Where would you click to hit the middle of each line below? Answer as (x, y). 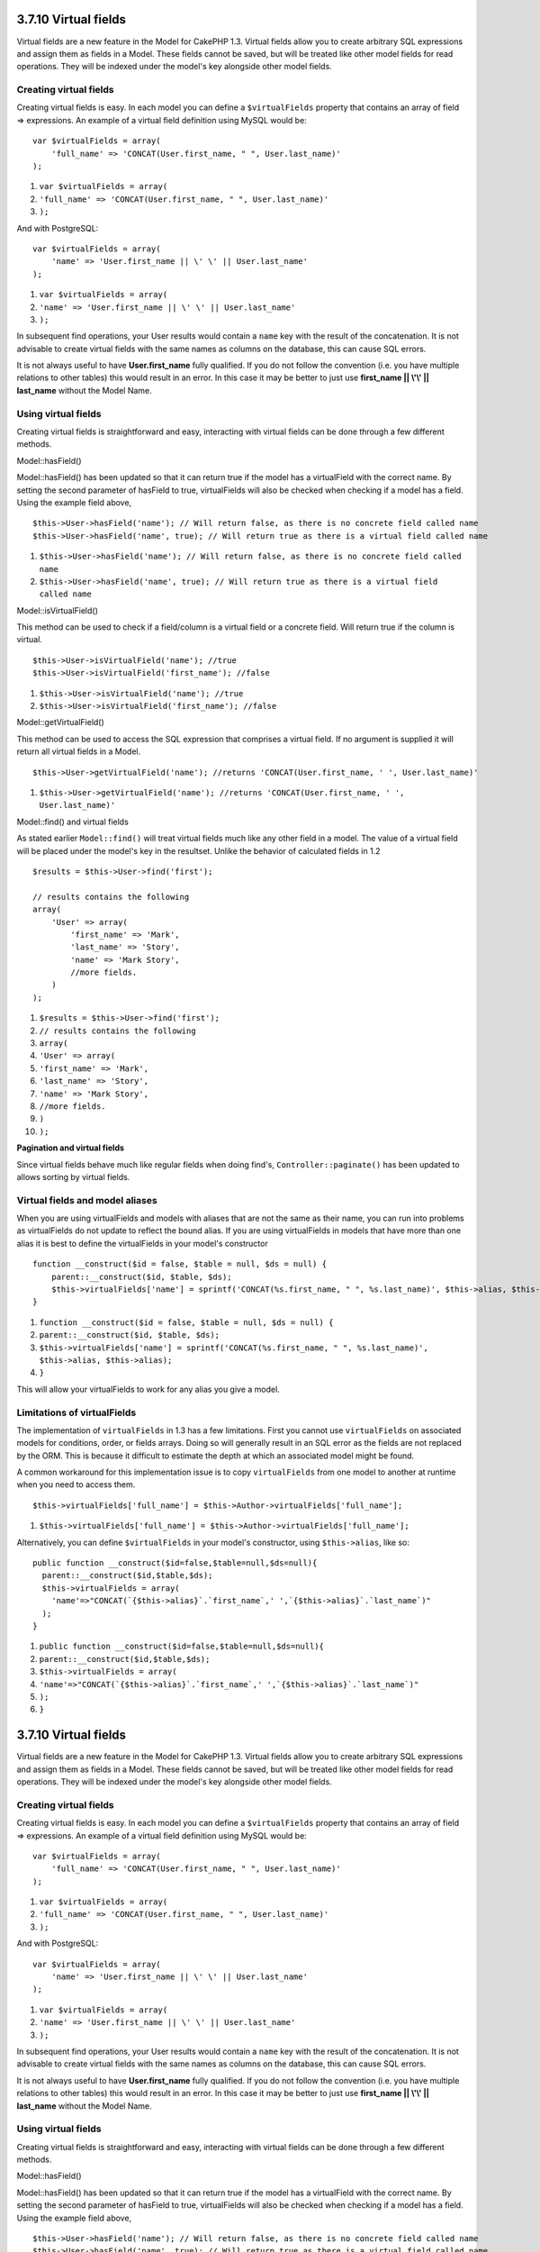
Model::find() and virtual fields (73, 822)
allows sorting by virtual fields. (73, 1176)
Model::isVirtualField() (58, 610)
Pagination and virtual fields (71, 1148)
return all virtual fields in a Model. (79, 751)
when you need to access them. (76, 1485)
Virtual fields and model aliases (87, 1200)
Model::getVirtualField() (61, 722)
